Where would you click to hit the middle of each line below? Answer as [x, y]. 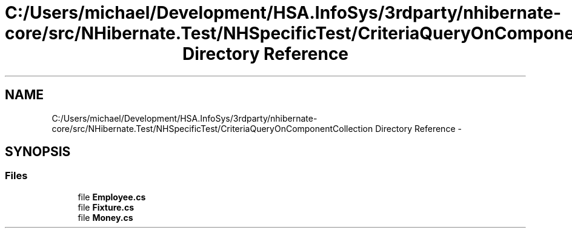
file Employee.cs [112, 197]
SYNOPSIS [38, 152]
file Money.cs [105, 217]
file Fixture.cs [106, 207]
